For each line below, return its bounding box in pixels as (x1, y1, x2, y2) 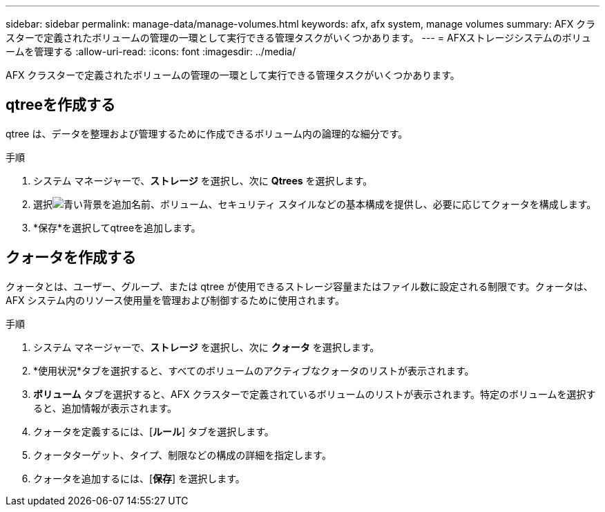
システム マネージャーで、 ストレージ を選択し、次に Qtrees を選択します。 (33, 174, 373, 187)
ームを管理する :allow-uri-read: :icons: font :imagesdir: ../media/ (6, 46, 296, 57)
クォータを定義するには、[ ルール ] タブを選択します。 (33, 425, 274, 437)
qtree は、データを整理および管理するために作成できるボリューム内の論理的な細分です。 (6, 127, 408, 140)
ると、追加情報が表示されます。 (33, 401, 177, 414)
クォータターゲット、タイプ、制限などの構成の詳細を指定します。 (33, 448, 332, 461)
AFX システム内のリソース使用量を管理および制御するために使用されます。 (6, 294, 345, 306)
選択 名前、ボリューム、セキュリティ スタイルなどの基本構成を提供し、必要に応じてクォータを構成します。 (33, 198, 597, 210)
